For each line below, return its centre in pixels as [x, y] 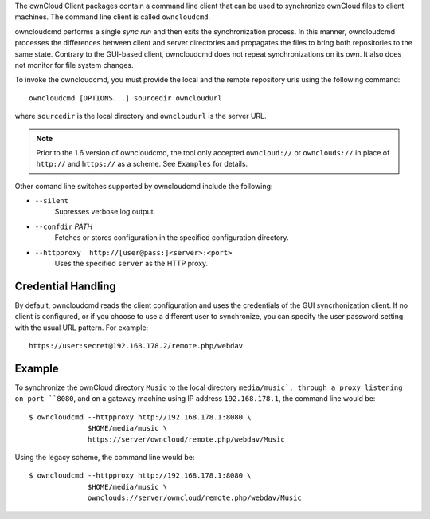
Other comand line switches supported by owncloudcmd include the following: [144, 186]
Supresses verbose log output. [105, 212]
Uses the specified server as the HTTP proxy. [131, 264]
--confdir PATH [64, 226]
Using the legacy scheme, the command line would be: [105, 457]
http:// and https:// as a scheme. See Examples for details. [142, 164]
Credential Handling [66, 286]
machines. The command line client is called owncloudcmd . [113, 17]
